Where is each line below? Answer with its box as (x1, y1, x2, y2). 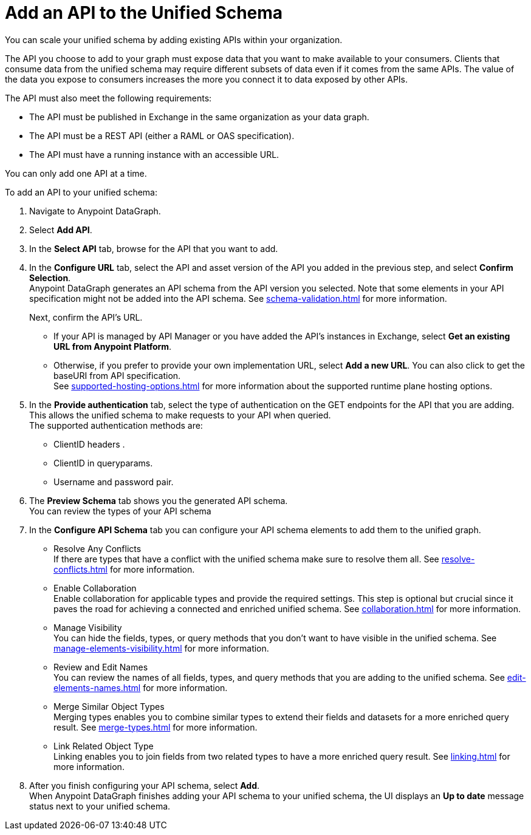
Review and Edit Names (53, 661, 148, 672)
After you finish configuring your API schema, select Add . (29, 780, 260, 791)
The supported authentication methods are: (29, 420, 203, 431)
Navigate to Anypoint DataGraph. (29, 205, 161, 216)
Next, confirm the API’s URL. (29, 312, 143, 322)
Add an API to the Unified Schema (5, 2, 283, 23)
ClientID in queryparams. (53, 457, 153, 468)
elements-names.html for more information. (53, 682, 228, 693)
